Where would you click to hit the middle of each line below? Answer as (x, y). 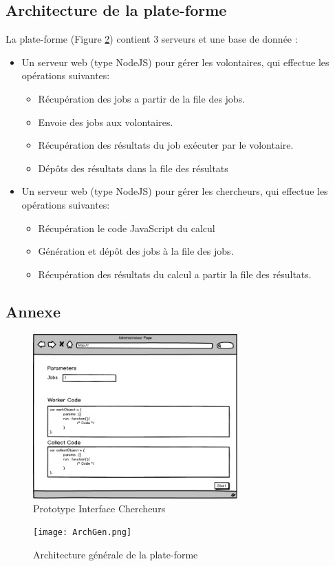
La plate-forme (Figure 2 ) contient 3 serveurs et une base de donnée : (152, 39)
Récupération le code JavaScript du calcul (127, 228)
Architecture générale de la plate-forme (116, 554)
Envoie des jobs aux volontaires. (106, 122)
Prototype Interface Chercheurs (99, 508)
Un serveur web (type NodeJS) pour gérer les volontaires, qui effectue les (175, 62)
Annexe (33, 311)
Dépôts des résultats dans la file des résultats (133, 168)
